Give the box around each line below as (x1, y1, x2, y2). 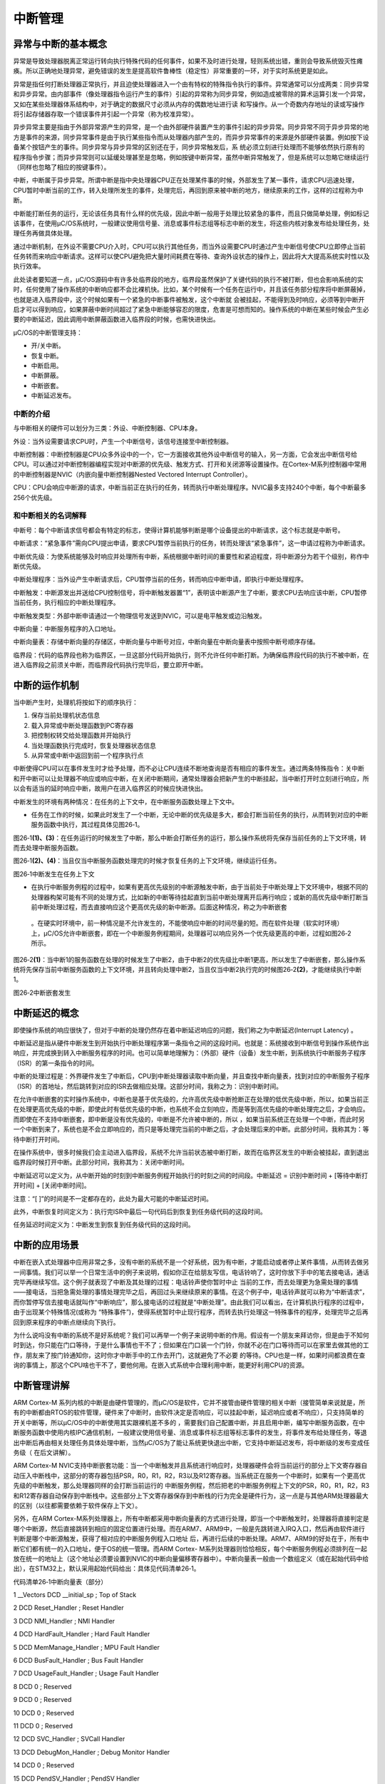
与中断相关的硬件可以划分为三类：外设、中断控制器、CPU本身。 (13, 424, 202, 432)
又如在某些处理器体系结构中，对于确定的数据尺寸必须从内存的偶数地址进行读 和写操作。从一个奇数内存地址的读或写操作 (13, 100, 365, 108)
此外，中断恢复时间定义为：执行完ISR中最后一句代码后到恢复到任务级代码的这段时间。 (13, 1207, 267, 1216)
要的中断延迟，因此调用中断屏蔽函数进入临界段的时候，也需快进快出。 (13, 315, 220, 324)
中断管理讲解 (13, 1379, 70, 1392)
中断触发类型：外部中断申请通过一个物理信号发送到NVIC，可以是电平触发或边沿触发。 (13, 611, 267, 620)
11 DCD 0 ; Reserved (13, 1721, 73, 1730)
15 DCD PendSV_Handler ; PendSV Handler (13, 1774, 140, 1783)
